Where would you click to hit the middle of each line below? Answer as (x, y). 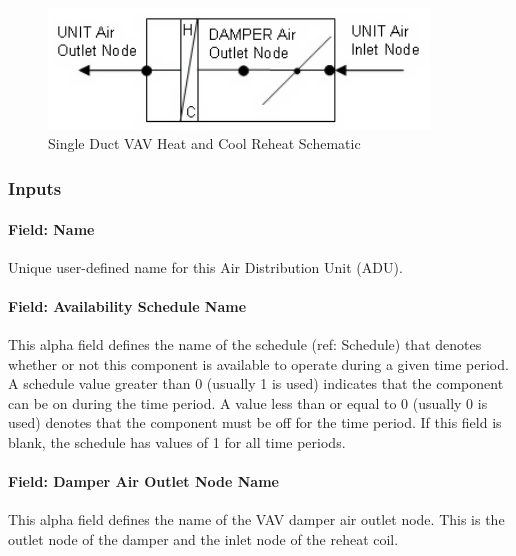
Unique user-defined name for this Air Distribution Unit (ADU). (205, 266)
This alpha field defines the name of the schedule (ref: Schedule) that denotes (245, 344)
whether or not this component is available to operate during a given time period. (258, 363)
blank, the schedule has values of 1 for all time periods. (177, 442)
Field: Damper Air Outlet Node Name (143, 481)
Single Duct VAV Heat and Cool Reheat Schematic (204, 143)
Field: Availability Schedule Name (127, 305)
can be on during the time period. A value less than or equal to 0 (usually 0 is (248, 402)
